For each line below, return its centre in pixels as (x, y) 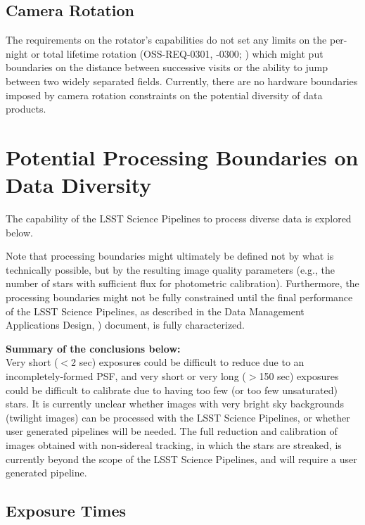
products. (26, 109)
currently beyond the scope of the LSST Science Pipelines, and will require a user (181, 458)
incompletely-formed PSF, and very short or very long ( (126, 376)
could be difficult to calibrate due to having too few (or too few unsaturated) (172, 390)
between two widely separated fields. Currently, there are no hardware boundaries (182, 81)
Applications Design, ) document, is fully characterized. (126, 325)
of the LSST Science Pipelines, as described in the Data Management (155, 311)
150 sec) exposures (299, 376)
